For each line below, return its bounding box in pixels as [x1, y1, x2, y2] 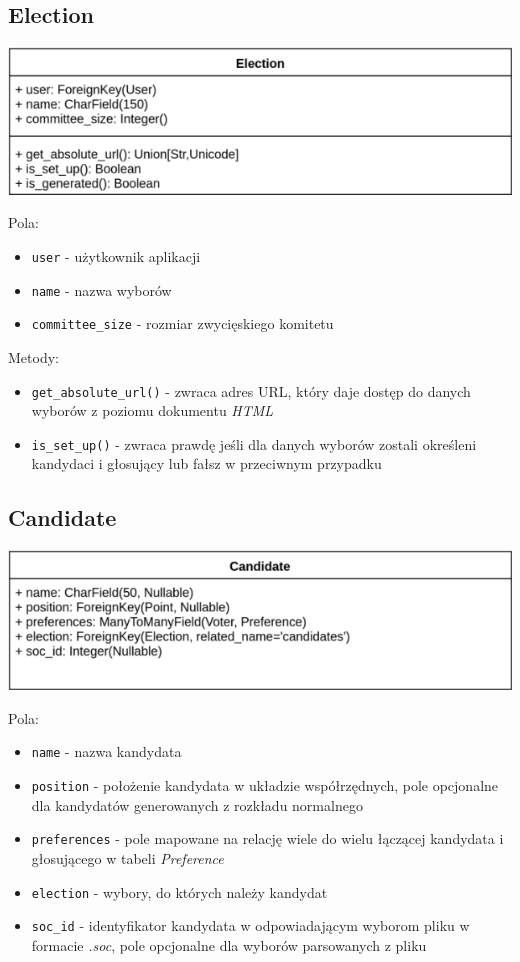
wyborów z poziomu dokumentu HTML [31, 400, 274, 421]
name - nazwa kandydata [31, 741, 182, 762]
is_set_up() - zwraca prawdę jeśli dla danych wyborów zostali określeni [31, 433, 477, 454]
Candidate [8, 502, 117, 533]
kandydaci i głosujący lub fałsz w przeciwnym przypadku [31, 453, 382, 474]
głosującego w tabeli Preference [31, 848, 224, 869]
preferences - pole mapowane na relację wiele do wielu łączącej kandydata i [31, 828, 504, 849]
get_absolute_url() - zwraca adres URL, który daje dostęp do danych [31, 380, 471, 401]
